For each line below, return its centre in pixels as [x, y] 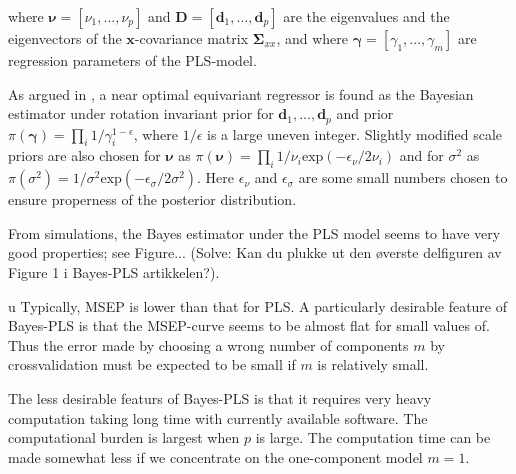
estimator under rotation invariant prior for [141, 113]
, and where [312, 38]
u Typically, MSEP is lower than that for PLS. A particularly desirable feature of [258, 305]
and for [421, 155]
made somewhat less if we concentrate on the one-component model [215, 456]
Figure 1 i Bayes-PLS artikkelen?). [114, 272]
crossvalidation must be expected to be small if [152, 364]
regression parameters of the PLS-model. [132, 60]
